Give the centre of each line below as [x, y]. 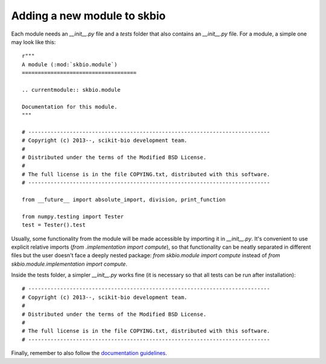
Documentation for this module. [70, 107]
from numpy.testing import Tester [73, 216]
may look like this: [34, 42]
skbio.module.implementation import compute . [69, 264]
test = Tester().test [54, 225]
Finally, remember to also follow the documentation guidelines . [89, 353]
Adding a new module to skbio [88, 16]
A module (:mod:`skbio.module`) [70, 64]
